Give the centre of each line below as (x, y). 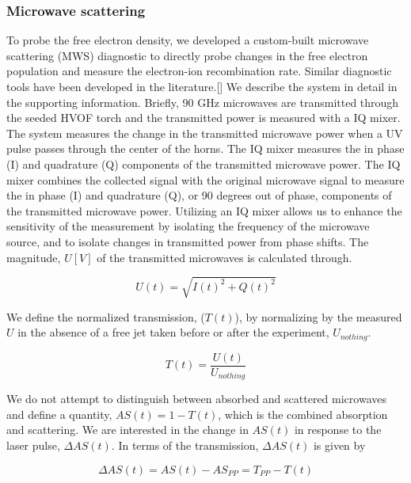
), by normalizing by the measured (318, 316)
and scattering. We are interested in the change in (127, 430)
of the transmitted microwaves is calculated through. (225, 257)
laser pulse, (33, 445)
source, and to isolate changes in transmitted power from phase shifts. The (188, 241)
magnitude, (34, 257)
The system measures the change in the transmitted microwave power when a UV (205, 133)
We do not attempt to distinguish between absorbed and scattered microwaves (196, 399)
